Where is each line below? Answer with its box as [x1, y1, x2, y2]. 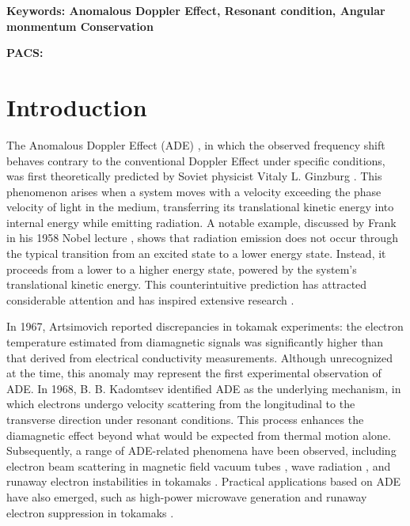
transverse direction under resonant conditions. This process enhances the [6, 411, 364, 427]
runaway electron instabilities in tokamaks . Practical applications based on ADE [6, 473, 401, 490]
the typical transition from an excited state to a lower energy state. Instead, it [6, 245, 386, 262]
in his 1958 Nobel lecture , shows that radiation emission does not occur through [6, 229, 398, 246]
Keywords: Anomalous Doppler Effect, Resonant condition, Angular [6, 2, 385, 18]
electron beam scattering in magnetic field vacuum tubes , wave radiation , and [6, 457, 391, 474]
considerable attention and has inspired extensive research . [6, 291, 294, 308]
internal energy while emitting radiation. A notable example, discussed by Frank [6, 214, 397, 230]
